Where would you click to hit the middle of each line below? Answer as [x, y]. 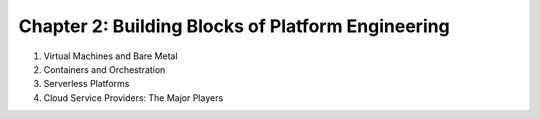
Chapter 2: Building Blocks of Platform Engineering [234, 26]
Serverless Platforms [86, 84]
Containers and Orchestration [104, 69]
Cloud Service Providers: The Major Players [133, 97]
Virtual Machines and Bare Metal [111, 56]
